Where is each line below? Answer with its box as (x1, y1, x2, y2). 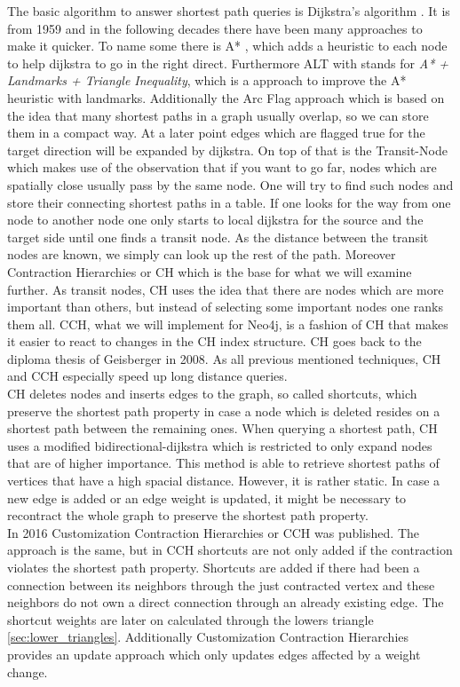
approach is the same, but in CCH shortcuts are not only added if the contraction (7, 541, 453, 559)
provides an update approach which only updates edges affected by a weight (7, 644, 421, 663)
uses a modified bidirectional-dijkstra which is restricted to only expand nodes (7, 436, 432, 454)
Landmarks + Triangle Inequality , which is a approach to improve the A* (7, 71, 407, 90)
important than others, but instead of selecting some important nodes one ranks (7, 297, 444, 316)
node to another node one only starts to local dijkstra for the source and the (7, 210, 424, 229)
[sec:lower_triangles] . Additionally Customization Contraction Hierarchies (7, 628, 409, 646)
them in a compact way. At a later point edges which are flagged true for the (7, 123, 425, 142)
